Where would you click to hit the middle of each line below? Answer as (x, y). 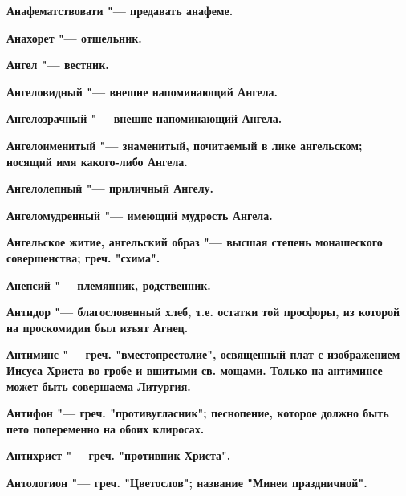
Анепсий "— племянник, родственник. (109, 285)
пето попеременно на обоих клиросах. (106, 428)
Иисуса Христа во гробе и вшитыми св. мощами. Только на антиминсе (195, 370)
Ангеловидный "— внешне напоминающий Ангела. (142, 91)
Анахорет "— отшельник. (74, 37)
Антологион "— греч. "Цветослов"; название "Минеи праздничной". (187, 482)
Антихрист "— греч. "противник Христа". (119, 455)
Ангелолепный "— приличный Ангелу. (110, 188)
